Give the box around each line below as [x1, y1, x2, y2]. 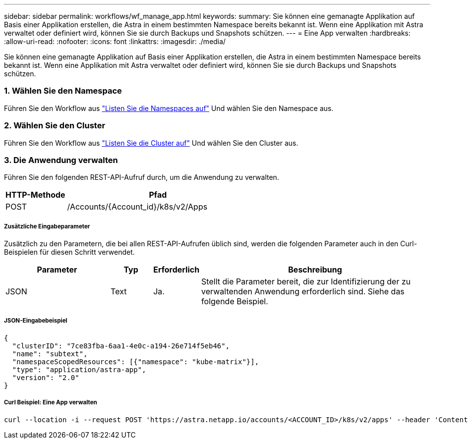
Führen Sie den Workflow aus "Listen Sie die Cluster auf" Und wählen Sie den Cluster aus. [4, 138, 298, 147]
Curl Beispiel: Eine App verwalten [4, 399, 97, 406]
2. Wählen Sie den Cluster [4, 120, 106, 131]
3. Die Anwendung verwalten [4, 155, 118, 165]
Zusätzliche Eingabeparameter [4, 222, 90, 230]
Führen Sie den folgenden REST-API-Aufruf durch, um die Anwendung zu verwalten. [4, 173, 279, 182]
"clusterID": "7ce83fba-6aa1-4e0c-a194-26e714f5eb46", [12, 341, 230, 350]
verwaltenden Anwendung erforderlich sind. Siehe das [201, 286, 405, 297]
